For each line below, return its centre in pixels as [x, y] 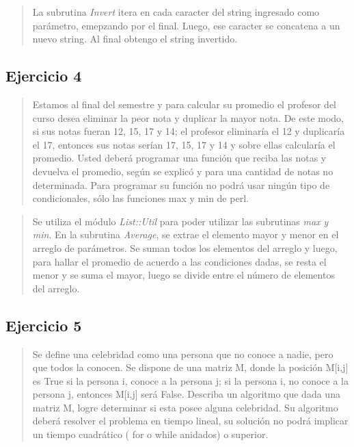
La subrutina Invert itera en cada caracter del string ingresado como [176, 12]
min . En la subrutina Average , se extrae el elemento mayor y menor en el [186, 234]
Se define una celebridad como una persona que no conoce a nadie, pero [183, 354]
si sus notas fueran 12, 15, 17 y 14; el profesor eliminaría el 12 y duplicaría [189, 131]
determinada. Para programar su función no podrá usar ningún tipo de [181, 184]
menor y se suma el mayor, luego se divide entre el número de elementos [183, 275]
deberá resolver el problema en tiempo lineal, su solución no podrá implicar [190, 421]
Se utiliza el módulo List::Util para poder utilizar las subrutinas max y [180, 221]
